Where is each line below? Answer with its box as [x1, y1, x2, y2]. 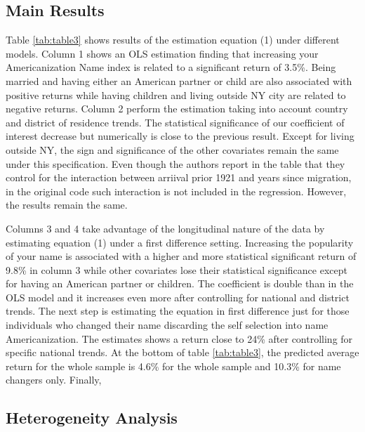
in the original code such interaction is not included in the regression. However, [6, 183, 347, 198]
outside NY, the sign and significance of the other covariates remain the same [6, 142, 339, 157]
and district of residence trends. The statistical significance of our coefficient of [6, 114, 345, 129]
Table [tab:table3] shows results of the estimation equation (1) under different [6, 32, 340, 47]
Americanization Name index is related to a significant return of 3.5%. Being [6, 60, 336, 74]
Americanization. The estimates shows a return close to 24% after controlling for [6, 331, 353, 346]
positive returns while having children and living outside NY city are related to [6, 87, 346, 102]
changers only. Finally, [6, 372, 102, 387]
